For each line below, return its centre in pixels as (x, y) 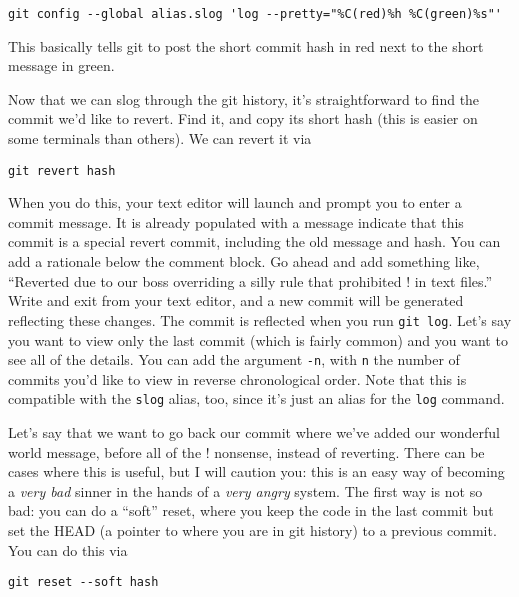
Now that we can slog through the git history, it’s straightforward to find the (244, 98)
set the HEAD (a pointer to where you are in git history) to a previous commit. (252, 529)
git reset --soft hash (83, 582)
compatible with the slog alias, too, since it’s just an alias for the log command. (256, 398)
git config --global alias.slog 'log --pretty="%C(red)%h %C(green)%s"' (255, 14)
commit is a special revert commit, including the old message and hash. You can (254, 241)
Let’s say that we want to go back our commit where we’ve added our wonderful (254, 432)
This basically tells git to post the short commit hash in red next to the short (246, 45)
